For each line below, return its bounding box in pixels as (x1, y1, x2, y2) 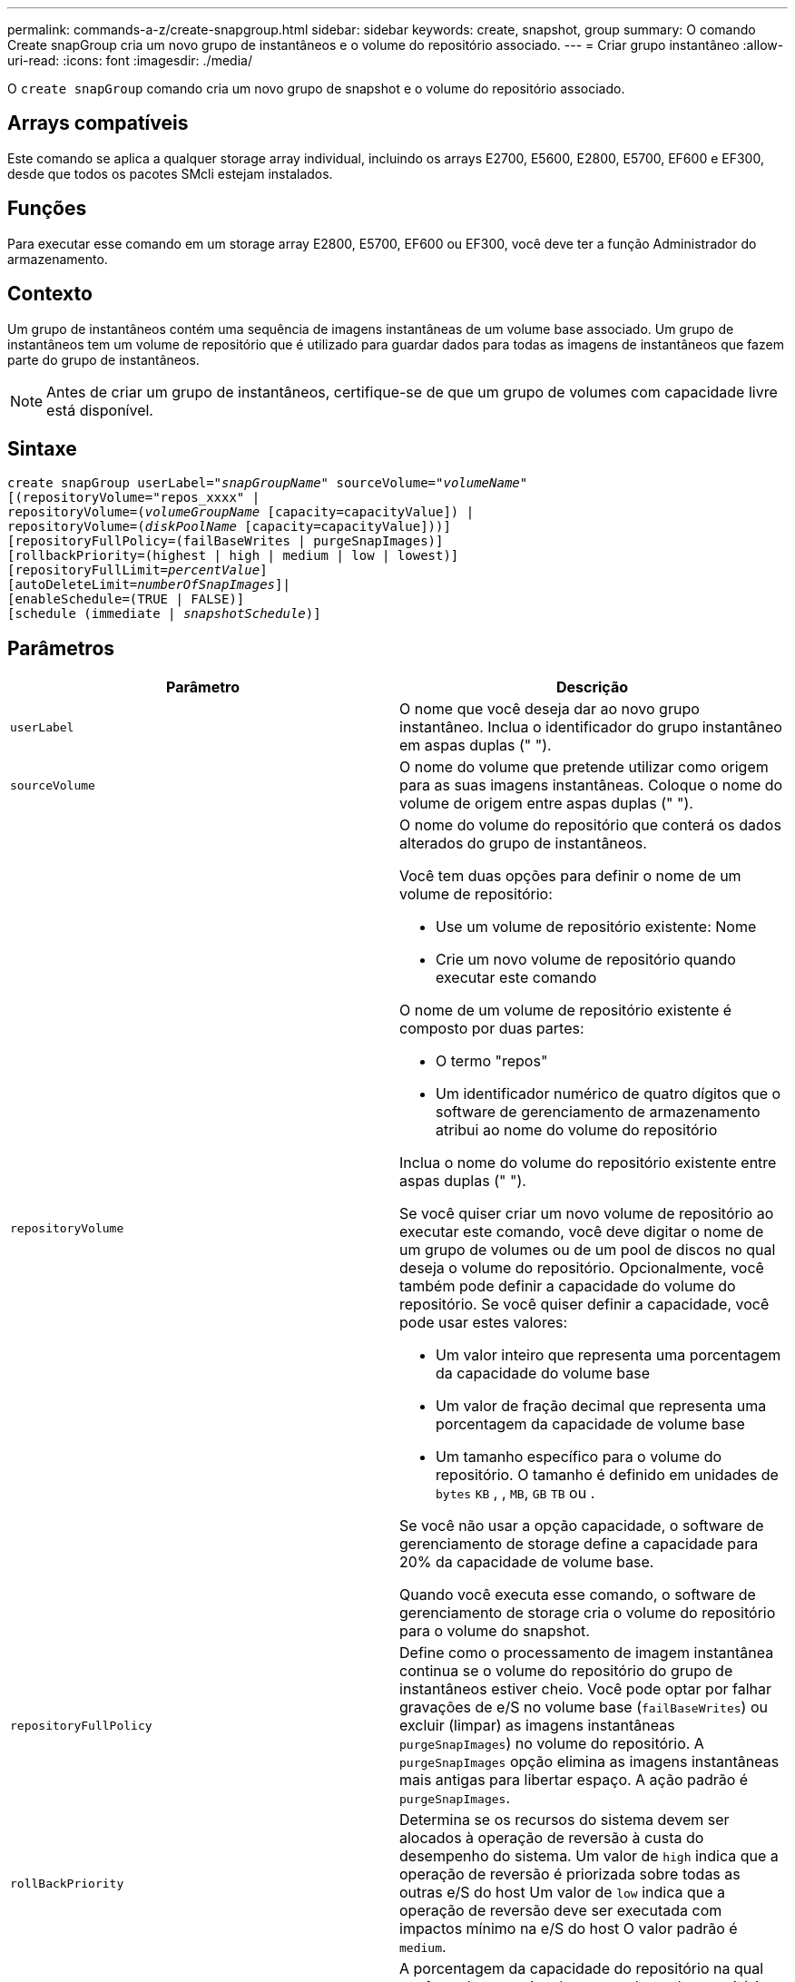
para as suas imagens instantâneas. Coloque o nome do (399, 776, 783, 795)
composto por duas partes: (399, 1019, 584, 1038)
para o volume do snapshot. (399, 1622, 590, 1641)
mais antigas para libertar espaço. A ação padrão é (399, 1771, 749, 1790)
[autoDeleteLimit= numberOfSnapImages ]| (7, 577, 290, 593)
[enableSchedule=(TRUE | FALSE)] (7, 592, 245, 607)
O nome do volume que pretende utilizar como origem (399, 758, 769, 777)
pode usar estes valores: (399, 1313, 568, 1332)
